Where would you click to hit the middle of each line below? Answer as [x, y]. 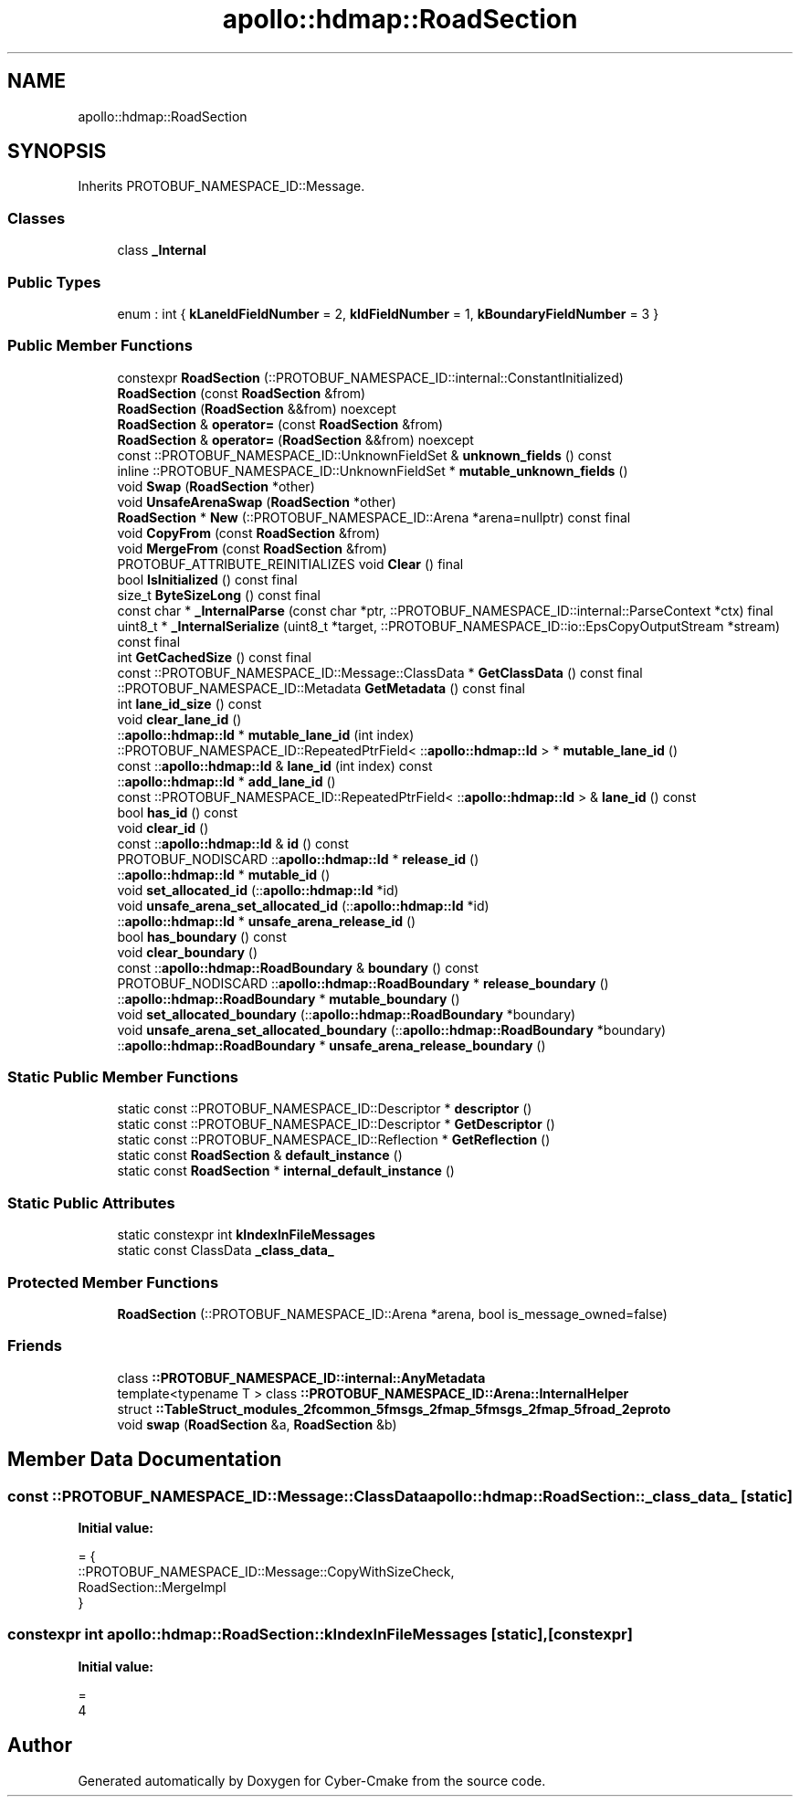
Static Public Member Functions [123, 1077]
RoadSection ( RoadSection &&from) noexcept [257, 408]
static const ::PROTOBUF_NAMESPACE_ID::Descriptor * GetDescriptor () [336, 1124]
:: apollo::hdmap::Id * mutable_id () [224, 874]
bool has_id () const [178, 812]
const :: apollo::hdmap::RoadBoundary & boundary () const [298, 967]
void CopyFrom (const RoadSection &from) [249, 533]
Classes [37, 218]
